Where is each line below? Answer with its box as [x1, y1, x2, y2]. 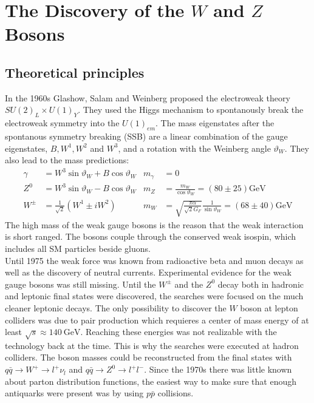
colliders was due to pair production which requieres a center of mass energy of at [5, 313, 309, 326]
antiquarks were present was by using [5, 387, 144, 399]
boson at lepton [240, 301, 298, 314]
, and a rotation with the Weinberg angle [118, 141, 271, 154]
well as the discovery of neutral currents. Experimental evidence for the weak [5, 266, 292, 279]
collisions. [157, 387, 194, 399]
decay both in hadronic [217, 277, 304, 290]
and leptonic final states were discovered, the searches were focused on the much [5, 290, 304, 302]
